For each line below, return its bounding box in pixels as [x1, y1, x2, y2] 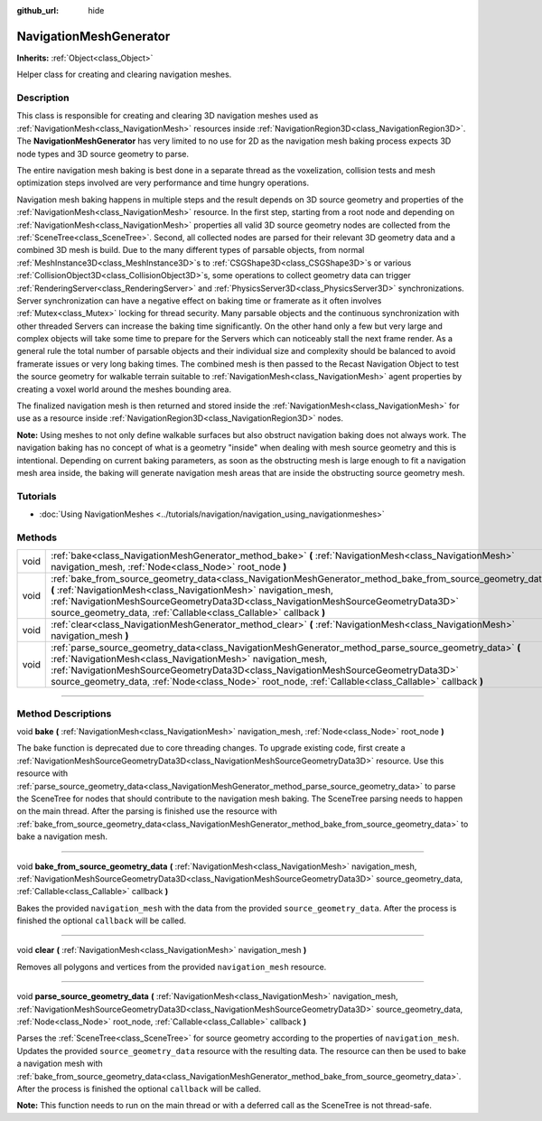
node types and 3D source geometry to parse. [16, 148, 190, 159]
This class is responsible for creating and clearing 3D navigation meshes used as [16, 110, 319, 121]
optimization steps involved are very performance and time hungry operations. [16, 177, 310, 189]
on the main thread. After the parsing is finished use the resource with [16, 806, 277, 817]
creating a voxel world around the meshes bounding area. [16, 384, 232, 395]
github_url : [16, 5, 59, 15]
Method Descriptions [16, 707, 112, 720]
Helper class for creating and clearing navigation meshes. [16, 69, 232, 80]
